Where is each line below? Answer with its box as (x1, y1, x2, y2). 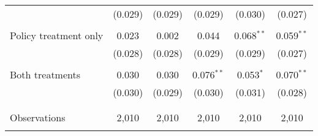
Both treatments (10, 67, 81, 81)
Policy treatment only (10, 28, 104, 42)
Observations (10, 110, 66, 124)
